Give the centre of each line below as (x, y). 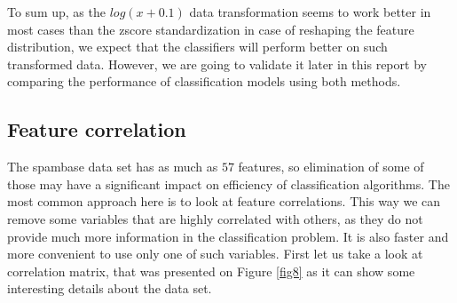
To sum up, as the (56, 12)
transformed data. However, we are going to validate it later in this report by (217, 64)
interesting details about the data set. (110, 288)
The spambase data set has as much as (113, 167)
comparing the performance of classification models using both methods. (204, 81)
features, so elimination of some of (331, 167)
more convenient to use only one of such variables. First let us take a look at (215, 254)
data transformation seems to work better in (310, 12)
